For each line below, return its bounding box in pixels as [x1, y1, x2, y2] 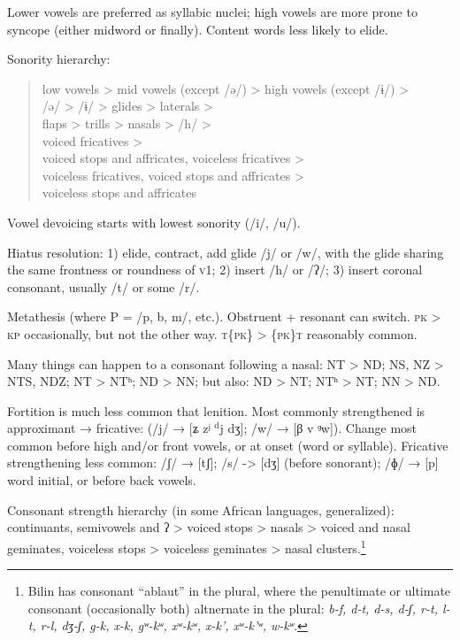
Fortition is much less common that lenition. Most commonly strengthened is [7, 401, 425, 420]
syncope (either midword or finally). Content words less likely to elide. [7, 19, 388, 38]
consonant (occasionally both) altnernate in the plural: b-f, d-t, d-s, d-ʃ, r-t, [27, 598, 438, 617]
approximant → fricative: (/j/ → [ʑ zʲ [7, 419, 211, 437]
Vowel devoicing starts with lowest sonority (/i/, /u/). [7, 212, 301, 231]
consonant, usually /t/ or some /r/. [7, 277, 200, 296]
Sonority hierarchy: [7, 50, 111, 68]
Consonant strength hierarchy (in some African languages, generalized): [7, 500, 395, 519]
